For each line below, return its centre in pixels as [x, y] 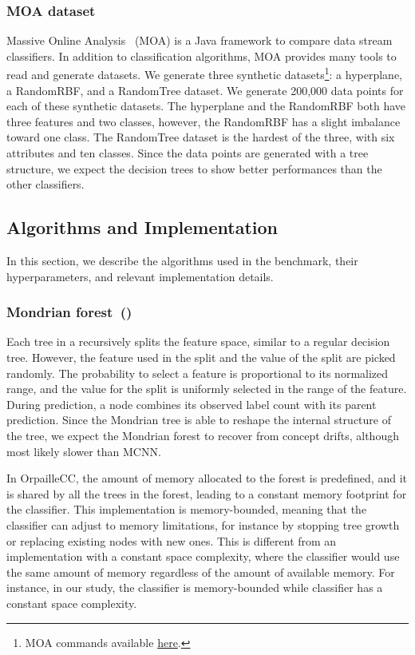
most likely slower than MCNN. [84, 451]
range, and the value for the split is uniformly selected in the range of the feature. [207, 389]
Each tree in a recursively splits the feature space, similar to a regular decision [198, 341]
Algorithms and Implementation [142, 227]
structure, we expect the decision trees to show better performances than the [194, 168]
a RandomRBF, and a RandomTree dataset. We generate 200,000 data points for [205, 90]
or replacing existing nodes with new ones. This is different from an [172, 540]
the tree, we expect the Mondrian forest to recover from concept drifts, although [203, 435]
